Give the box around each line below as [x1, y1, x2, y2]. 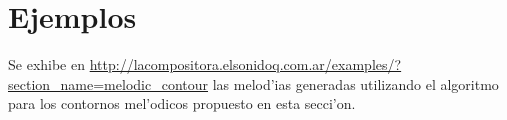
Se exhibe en [8, 54, 85, 75]
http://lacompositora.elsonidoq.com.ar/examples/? [89, 54, 402, 75]
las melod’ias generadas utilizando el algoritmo [212, 73, 499, 94]
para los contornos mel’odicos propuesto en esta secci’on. [8, 93, 356, 114]
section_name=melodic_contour [8, 73, 209, 94]
